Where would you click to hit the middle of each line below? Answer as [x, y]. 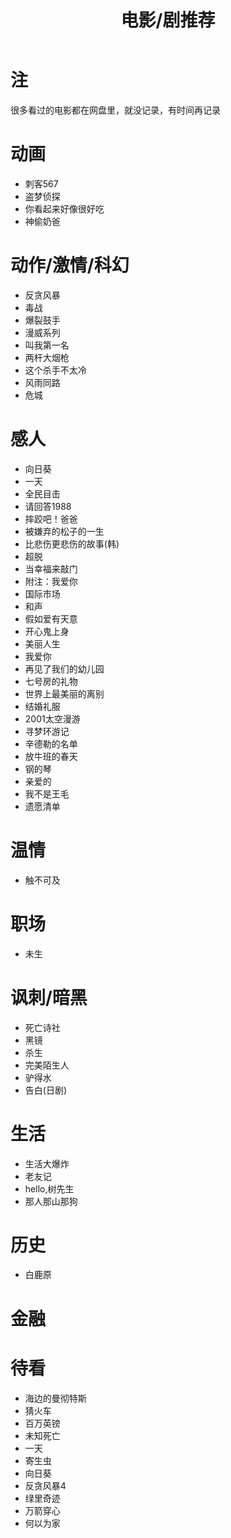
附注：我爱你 [51, 581]
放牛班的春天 [51, 756]
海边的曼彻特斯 [55, 1398]
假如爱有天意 [51, 618]
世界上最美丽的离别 [64, 693]
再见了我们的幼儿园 [64, 668]
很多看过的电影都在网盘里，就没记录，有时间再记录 [115, 110]
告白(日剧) [46, 1090]
